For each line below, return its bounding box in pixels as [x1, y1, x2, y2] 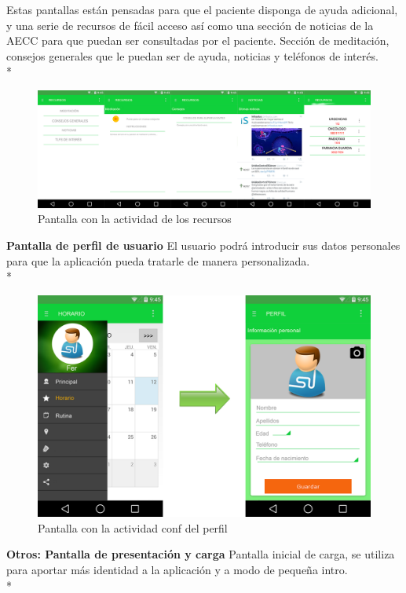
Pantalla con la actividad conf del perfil [38, 519, 228, 536]
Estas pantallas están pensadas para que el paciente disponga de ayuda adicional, [6, 2, 398, 17]
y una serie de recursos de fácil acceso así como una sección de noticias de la [6, 16, 374, 33]
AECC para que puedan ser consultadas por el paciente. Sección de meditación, [6, 32, 390, 49]
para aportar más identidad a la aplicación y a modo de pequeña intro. [6, 562, 348, 577]
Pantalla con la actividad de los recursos [38, 210, 232, 227]
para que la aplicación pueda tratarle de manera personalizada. [6, 252, 310, 269]
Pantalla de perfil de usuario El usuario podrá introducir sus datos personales [6, 237, 401, 254]
